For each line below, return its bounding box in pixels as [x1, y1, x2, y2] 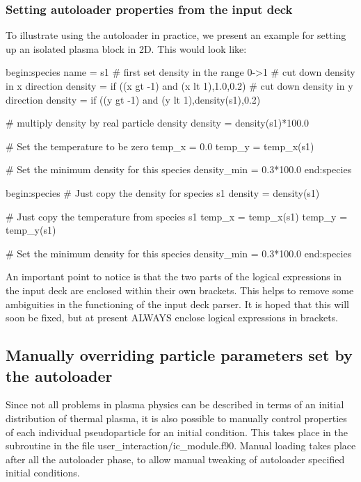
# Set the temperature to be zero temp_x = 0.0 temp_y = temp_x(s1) [6, 138, 314, 153]
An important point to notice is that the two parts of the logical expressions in [6, 269, 342, 284]
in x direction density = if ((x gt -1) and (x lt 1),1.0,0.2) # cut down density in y [6, 79, 353, 93]
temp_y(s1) [6, 223, 56, 237]
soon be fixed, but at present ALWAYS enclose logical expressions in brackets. [6, 310, 338, 325]
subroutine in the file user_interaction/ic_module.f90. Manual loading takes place [6, 438, 356, 453]
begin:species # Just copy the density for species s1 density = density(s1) [6, 185, 320, 200]
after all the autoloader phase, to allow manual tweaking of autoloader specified [6, 451, 345, 466]
